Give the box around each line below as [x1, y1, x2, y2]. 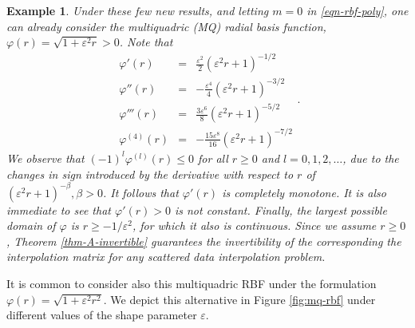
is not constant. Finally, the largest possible [174, 201, 387, 218]
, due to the [342, 149, 399, 166]
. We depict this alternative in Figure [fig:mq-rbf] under [103, 290, 376, 307]
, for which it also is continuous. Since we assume [132, 217, 377, 234]
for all [198, 149, 228, 166]
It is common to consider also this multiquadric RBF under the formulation [6, 275, 377, 291]
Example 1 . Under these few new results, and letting [6, 2, 269, 18]
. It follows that [102, 184, 179, 200]
